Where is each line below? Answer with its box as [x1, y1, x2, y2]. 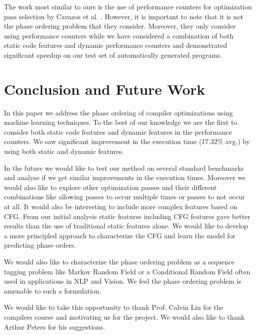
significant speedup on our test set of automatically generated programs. [4, 49, 223, 60]
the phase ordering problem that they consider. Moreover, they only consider [4, 21, 236, 31]
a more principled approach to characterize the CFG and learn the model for [4, 230, 236, 240]
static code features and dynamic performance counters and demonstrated [4, 40, 227, 50]
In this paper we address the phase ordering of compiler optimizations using [4, 107, 233, 117]
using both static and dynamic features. [4, 146, 124, 156]
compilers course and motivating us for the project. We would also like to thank [4, 311, 245, 322]
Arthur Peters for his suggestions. [4, 321, 105, 332]
